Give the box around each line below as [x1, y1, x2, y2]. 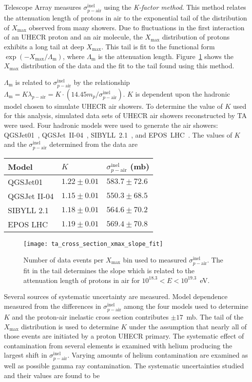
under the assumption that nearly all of [129, 321, 247, 331]
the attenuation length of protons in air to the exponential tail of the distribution [4, 13, 247, 23]
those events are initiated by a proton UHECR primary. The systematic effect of [4, 331, 244, 341]
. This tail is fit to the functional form [101, 41, 215, 51]
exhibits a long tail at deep [4, 41, 84, 51]
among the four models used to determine [123, 301, 249, 311]
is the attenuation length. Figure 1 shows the [98, 51, 233, 61]
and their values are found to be [4, 370, 100, 381]
